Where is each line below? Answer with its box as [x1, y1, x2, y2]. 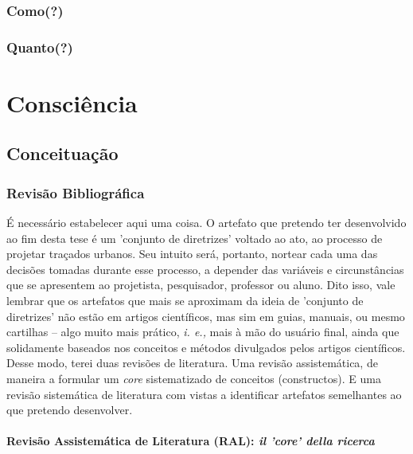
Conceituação [6, 141, 119, 166]
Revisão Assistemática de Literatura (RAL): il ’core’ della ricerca [6, 432, 375, 449]
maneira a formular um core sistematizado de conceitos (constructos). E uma [6, 370, 381, 386]
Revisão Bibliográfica [6, 182, 145, 202]
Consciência [6, 86, 138, 119]
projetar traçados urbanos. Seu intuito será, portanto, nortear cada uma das [6, 245, 378, 262]
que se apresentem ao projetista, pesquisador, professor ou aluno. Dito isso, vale [6, 276, 395, 293]
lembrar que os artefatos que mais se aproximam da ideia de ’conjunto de [6, 292, 364, 309]
